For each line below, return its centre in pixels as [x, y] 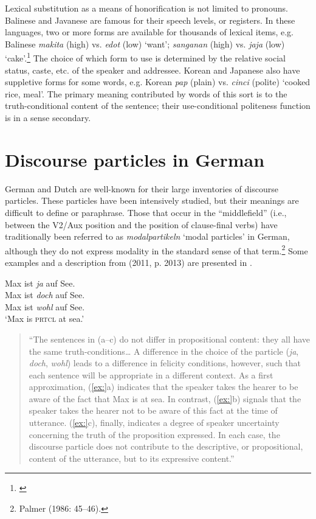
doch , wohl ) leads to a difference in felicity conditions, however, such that [165, 363]
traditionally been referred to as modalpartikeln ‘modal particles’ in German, [147, 236]
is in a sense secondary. [48, 117]
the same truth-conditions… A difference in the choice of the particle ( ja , [164, 351]
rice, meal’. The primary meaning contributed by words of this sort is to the [146, 93]
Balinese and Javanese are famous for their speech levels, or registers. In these [150, 20]
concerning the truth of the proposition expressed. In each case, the [154, 434]
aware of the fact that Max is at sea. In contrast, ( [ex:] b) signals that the [165, 398]
